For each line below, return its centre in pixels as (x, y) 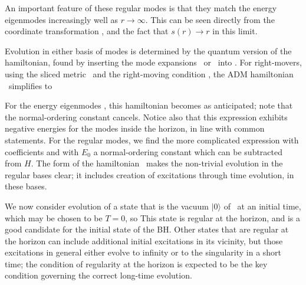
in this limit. (235, 31)
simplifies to (30, 85)
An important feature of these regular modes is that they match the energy (141, 8)
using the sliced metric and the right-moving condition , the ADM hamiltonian (149, 73)
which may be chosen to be (54, 217)
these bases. (26, 186)
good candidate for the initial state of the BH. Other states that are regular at (147, 229)
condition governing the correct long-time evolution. (98, 275)
